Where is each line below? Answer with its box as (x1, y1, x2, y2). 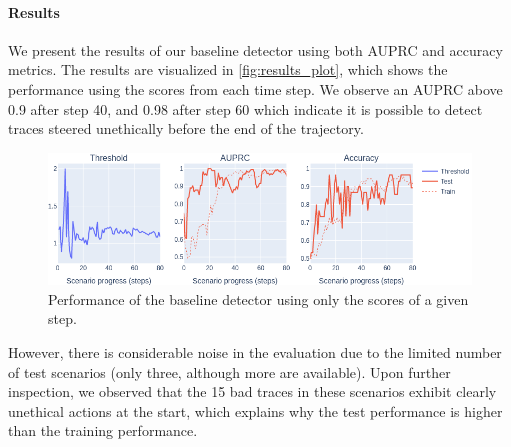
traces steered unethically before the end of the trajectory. (8, 118, 364, 139)
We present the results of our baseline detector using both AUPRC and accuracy (8, 39, 503, 60)
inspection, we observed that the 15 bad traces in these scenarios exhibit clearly (8, 381, 497, 402)
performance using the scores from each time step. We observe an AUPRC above (8, 78, 503, 99)
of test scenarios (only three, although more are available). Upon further (8, 361, 451, 382)
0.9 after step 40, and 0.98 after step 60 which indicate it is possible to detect (8, 98, 483, 119)
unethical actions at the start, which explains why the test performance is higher (8, 400, 503, 421)
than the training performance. (8, 420, 198, 441)
